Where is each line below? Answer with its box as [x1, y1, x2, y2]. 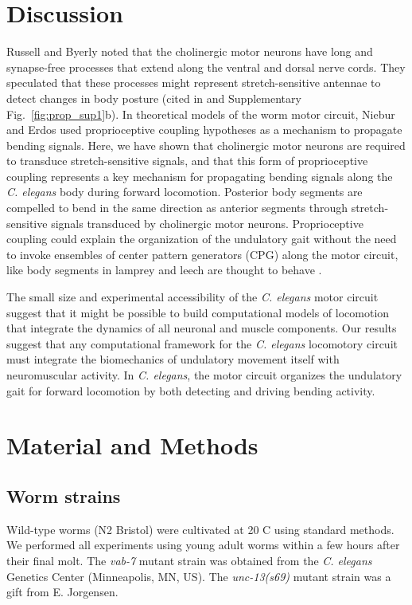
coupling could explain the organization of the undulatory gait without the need [6, 230, 397, 247]
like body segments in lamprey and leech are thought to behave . [6, 261, 322, 278]
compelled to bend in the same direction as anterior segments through [6, 199, 348, 216]
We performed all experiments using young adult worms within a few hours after [6, 536, 400, 553]
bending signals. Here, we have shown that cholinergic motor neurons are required [6, 136, 406, 153]
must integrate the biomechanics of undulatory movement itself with [6, 351, 340, 367]
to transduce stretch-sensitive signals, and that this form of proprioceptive [6, 152, 368, 169]
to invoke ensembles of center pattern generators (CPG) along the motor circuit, [6, 246, 398, 262]
